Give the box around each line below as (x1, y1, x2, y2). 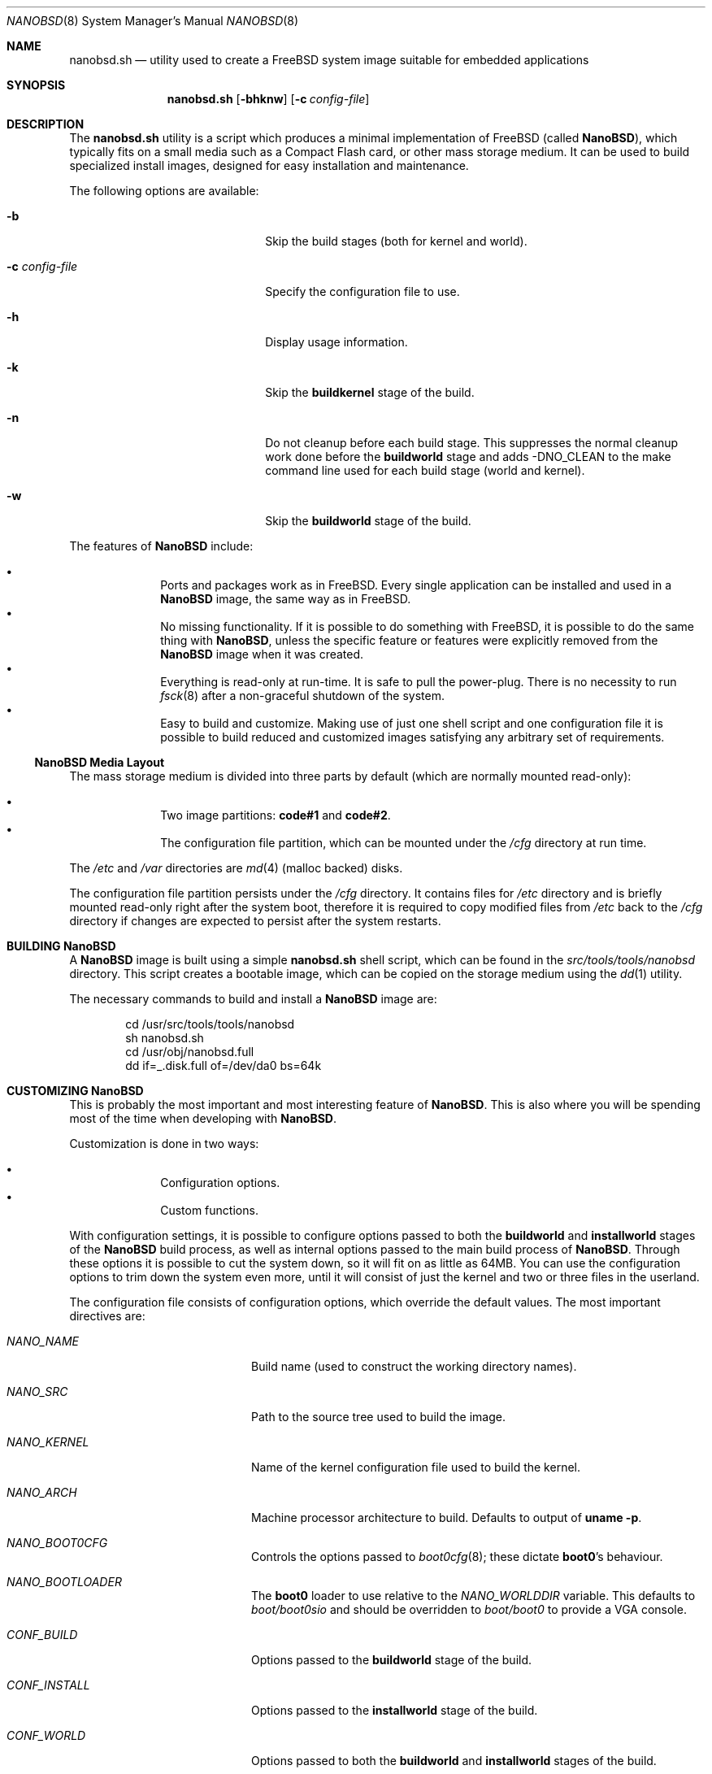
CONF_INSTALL (7, 1678, 90, 1692)
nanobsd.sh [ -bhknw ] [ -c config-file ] (167, 92, 370, 106)
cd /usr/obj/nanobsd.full (125, 1045, 254, 1059)
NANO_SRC (7, 1385, 68, 1398)
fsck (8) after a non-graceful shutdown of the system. (160, 689, 445, 702)
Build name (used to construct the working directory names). (251, 1359, 577, 1373)
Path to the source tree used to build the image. (251, 1410, 506, 1424)
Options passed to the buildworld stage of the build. (251, 1653, 532, 1667)
